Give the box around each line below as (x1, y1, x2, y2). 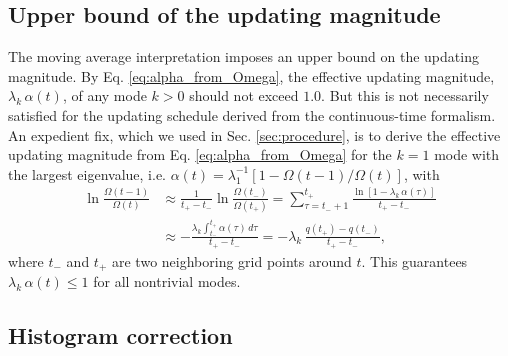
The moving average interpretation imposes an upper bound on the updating (8, 46, 479, 67)
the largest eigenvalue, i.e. (8, 163, 166, 184)
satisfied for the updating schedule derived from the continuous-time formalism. (8, 104, 496, 125)
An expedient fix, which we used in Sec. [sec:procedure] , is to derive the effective (8, 124, 501, 145)
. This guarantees (361, 250, 468, 271)
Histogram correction (8, 320, 233, 351)
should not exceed (189, 85, 299, 106)
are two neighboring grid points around (111, 250, 352, 271)
